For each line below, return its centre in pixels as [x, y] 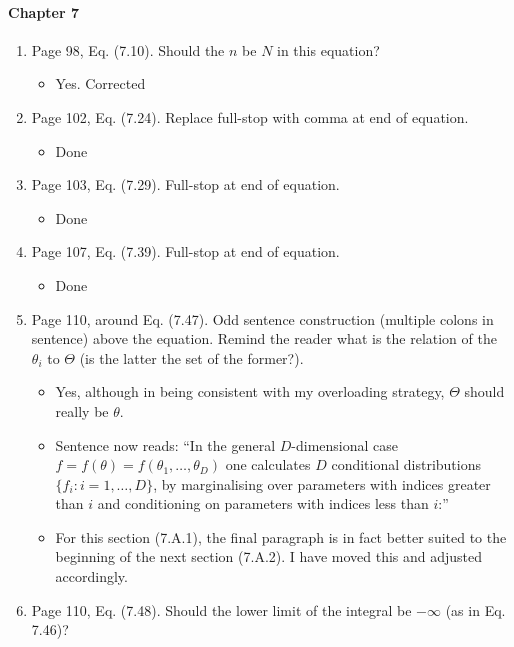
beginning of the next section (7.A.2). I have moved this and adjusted [269, 556]
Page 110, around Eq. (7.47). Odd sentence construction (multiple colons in [262, 318]
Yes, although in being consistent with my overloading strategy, [250, 391]
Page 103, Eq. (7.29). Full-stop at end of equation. [185, 184]
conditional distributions [406, 464]
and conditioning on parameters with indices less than [263, 503]
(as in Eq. [475, 609]
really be [82, 410]
